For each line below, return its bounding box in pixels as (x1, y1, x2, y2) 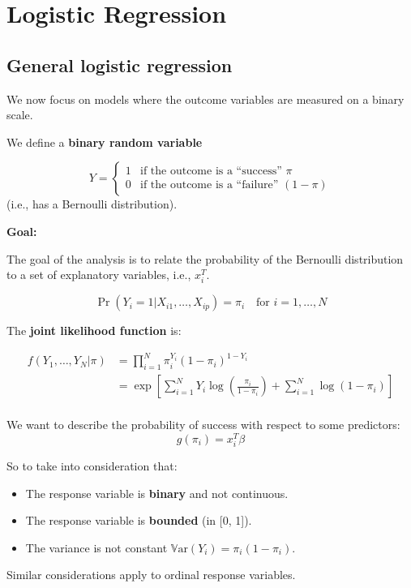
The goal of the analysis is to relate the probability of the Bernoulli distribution (6, 250, 404, 267)
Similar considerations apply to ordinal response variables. (6, 566, 296, 583)
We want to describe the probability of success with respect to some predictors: (6, 416, 400, 433)
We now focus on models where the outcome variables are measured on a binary (6, 90, 405, 107)
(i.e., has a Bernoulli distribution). (6, 195, 178, 212)
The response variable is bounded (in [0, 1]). (25, 512, 252, 529)
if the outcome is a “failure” (140, 179, 279, 191)
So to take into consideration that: (6, 457, 178, 474)
